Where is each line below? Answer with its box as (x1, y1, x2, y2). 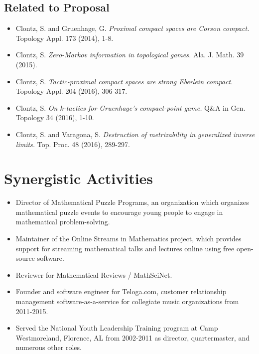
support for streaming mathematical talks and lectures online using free (15, 243, 235, 253)
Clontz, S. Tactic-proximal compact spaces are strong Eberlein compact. (15, 76, 233, 86)
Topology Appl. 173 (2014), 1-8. (15, 32, 114, 43)
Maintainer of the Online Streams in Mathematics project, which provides (15, 233, 242, 244)
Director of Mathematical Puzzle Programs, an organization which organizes (15, 197, 249, 207)
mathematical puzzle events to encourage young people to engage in (15, 206, 223, 217)
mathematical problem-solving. (15, 216, 110, 227)
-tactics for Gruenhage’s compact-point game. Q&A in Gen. (63, 102, 246, 113)
